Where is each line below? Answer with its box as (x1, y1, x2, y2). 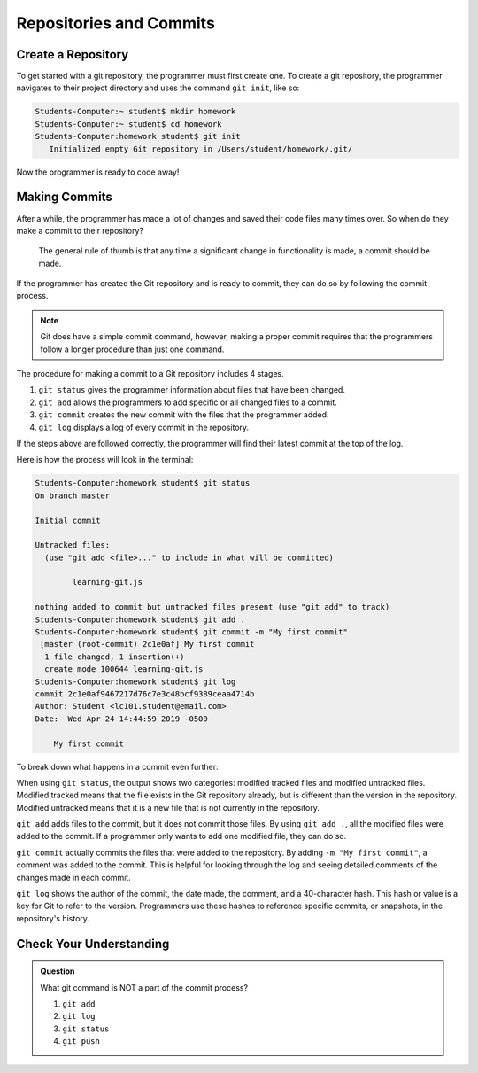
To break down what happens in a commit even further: (16, 761, 219, 772)
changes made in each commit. (16, 872, 132, 883)
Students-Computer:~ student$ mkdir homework (35, 106, 236, 117)
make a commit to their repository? (16, 225, 143, 236)
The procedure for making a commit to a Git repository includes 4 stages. (16, 369, 285, 379)
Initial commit (35, 515, 101, 525)
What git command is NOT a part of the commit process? (40, 982, 248, 992)
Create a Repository (16, 47, 129, 62)
